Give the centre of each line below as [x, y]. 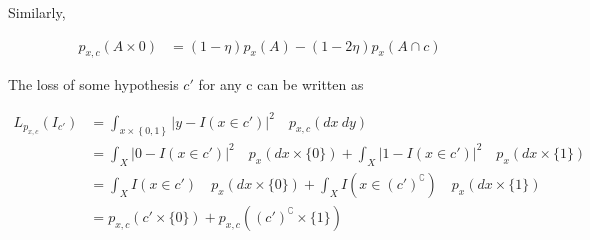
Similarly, [37, 12]
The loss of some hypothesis [93, 84]
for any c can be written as [281, 84]
